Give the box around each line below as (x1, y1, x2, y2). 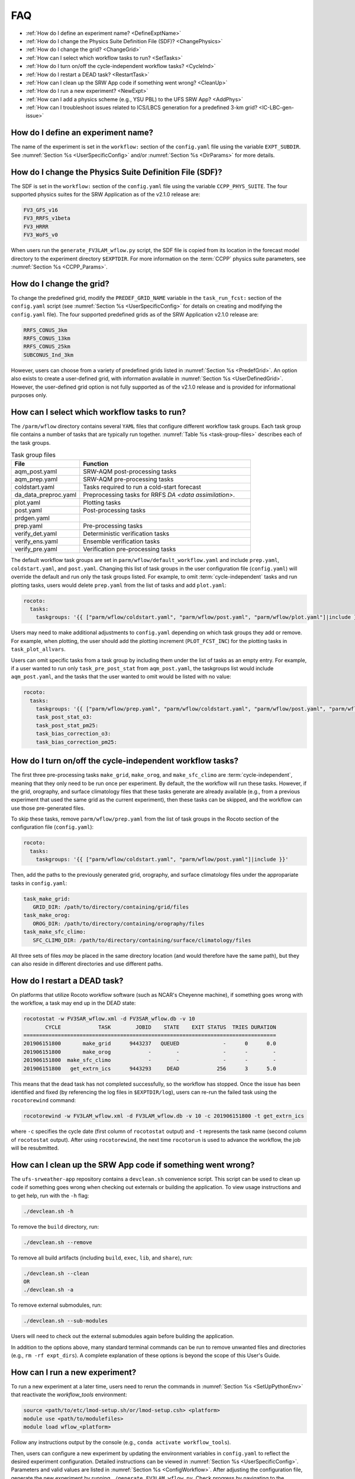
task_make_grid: (23, 895, 71, 902)
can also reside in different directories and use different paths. (11, 960, 163, 967)
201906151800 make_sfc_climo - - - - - (23, 1057, 276, 1064)
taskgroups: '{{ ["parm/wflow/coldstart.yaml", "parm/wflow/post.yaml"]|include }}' (35, 856, 289, 863)
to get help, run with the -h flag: (11, 1192, 89, 1199)
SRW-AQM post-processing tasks (83, 467, 177, 476)
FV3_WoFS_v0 (23, 231, 59, 238)
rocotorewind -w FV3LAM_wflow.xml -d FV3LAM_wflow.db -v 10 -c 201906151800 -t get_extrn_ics (23, 1113, 305, 1119)
